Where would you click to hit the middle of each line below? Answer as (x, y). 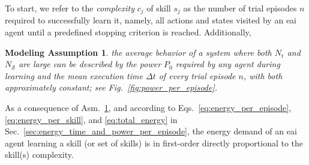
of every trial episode (197, 75)
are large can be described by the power (90, 64)
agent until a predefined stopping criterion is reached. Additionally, (128, 32)
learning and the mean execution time (74, 75)
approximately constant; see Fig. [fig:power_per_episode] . (111, 87)
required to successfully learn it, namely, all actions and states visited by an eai (151, 20)
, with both (263, 75)
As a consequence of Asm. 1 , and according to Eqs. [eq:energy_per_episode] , (148, 108)
